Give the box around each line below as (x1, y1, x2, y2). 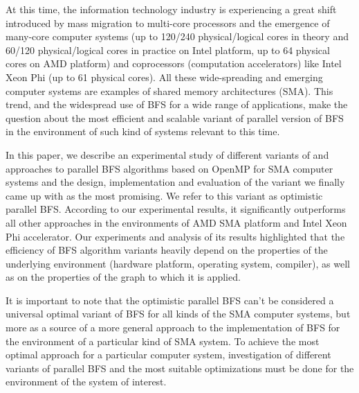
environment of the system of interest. (6, 374, 167, 389)
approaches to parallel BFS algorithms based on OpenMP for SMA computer (6, 161, 333, 175)
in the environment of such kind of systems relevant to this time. (6, 124, 280, 139)
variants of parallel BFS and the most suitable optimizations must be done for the (6, 360, 354, 375)
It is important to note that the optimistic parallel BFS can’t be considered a (6, 292, 334, 307)
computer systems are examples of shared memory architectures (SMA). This (6, 83, 333, 98)
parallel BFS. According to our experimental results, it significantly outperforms (6, 202, 346, 216)
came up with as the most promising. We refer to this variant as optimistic (6, 188, 323, 202)
